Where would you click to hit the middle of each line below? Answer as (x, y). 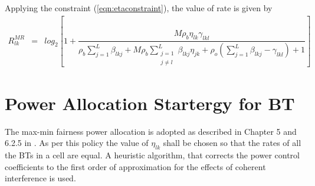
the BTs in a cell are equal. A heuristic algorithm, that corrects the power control (152, 155)
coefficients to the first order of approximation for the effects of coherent (135, 166)
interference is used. (40, 178)
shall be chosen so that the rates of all (232, 143)
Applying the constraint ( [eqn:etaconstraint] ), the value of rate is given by (139, 8)
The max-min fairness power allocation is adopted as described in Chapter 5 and (151, 131)
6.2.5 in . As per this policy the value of (77, 143)
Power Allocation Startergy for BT (150, 103)
